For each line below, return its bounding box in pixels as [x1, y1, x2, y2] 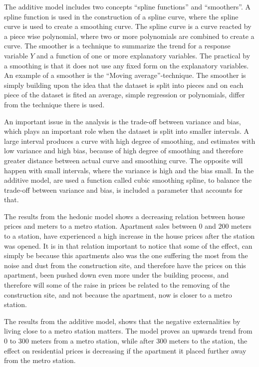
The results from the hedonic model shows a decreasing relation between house [4, 211, 245, 221]
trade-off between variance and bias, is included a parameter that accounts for [4, 184, 243, 195]
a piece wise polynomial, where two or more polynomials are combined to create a [4, 30, 255, 41]
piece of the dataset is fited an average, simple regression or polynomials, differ [4, 89, 245, 100]
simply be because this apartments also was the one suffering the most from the [4, 250, 248, 261]
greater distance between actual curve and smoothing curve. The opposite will [4, 155, 243, 165]
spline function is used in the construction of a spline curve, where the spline [4, 11, 239, 21]
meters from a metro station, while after [31, 336, 154, 346]
